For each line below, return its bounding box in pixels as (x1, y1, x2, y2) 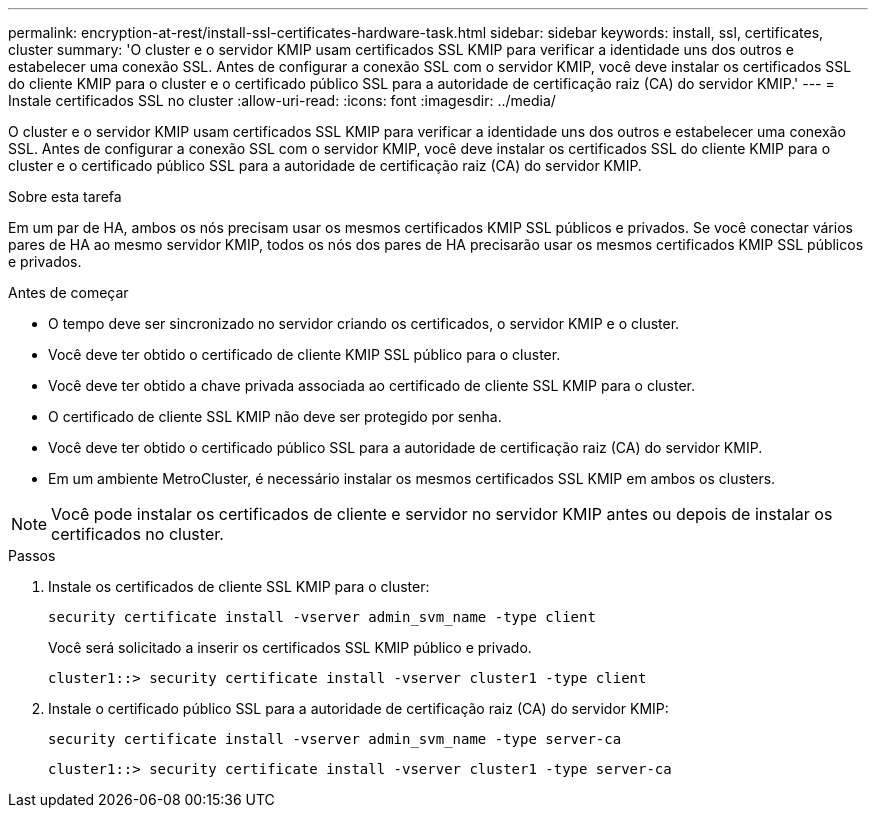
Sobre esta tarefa (8, 188, 122, 205)
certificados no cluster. (51, 524, 224, 544)
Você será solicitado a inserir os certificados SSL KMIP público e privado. (48, 639, 532, 656)
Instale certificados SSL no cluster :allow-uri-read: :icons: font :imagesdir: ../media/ (8, 92, 556, 109)
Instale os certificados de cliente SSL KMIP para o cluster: (48, 578, 430, 595)
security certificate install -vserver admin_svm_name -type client (48, 609, 596, 625)
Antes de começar (8, 284, 129, 301)
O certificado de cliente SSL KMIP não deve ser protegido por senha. (48, 408, 502, 425)
